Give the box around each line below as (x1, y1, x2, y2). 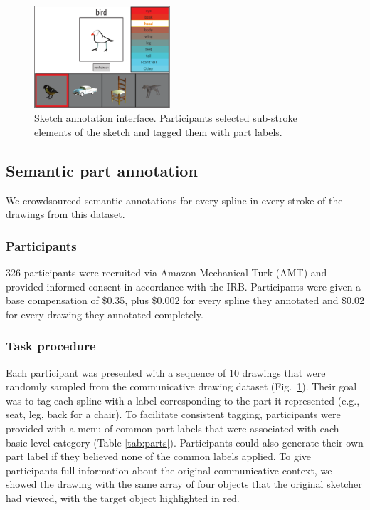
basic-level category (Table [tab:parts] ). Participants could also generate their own (6, 434, 364, 449)
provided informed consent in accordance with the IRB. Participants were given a (6, 279, 361, 293)
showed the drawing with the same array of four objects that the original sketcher (6, 477, 362, 491)
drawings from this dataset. (6, 207, 125, 222)
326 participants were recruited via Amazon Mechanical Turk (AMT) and (6, 265, 327, 280)
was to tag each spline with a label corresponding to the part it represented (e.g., (6, 392, 360, 407)
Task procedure (6, 337, 96, 355)
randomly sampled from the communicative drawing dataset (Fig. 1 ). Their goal (6, 379, 357, 394)
